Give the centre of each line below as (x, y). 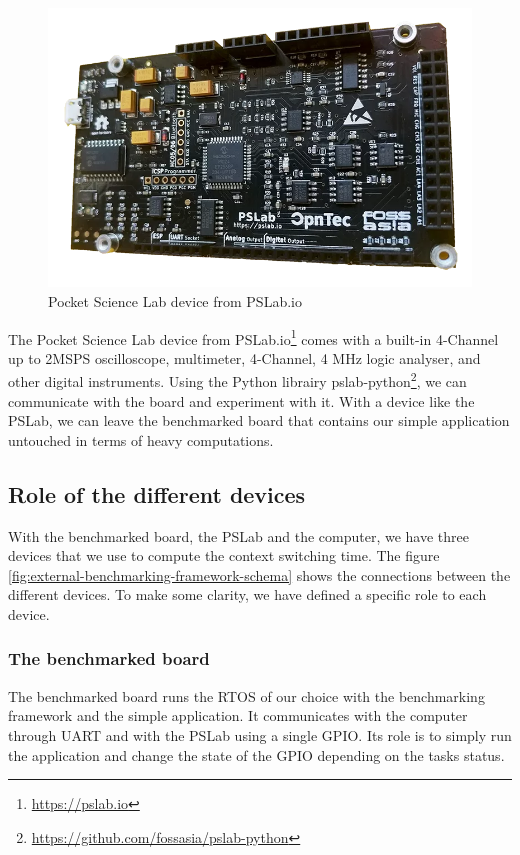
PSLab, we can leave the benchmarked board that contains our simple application (259, 420)
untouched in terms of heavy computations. (141, 439)
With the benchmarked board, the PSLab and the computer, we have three (239, 535)
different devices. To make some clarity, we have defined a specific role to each (247, 594)
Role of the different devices (157, 493)
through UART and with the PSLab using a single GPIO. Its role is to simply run (260, 734)
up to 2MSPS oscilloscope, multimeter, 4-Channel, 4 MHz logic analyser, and (244, 357)
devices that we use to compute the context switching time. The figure (224, 555)
